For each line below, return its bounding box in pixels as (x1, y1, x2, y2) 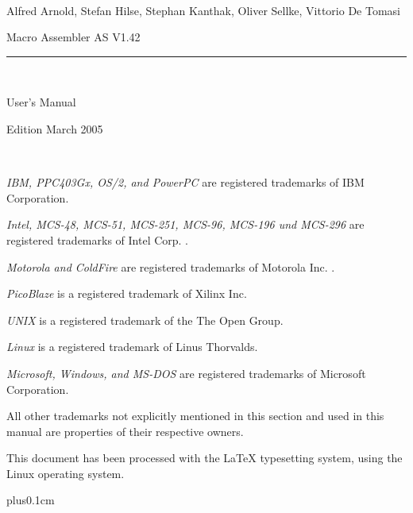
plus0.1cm (6, 492, 55, 508)
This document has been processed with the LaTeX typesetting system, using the (6, 449, 403, 466)
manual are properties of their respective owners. (6, 422, 244, 439)
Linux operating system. (6, 465, 125, 481)
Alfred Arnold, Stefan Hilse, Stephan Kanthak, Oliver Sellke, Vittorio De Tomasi (6, 2, 401, 18)
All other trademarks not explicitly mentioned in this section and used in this (6, 407, 384, 424)
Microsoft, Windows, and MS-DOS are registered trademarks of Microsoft (6, 364, 366, 381)
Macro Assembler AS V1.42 (6, 29, 141, 45)
